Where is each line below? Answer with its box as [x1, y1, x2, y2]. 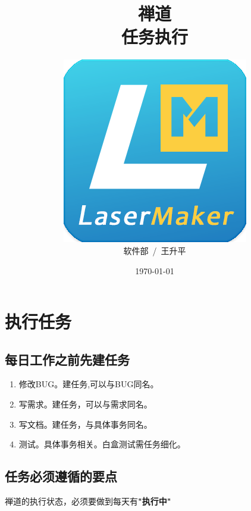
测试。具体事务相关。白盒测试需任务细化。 [18, 438, 186, 450]
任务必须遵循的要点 [5, 467, 117, 485]
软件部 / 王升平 [123, 244, 186, 256]
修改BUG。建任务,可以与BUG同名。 [18, 378, 159, 390]
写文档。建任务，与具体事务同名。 [18, 418, 152, 430]
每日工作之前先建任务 [5, 350, 130, 368]
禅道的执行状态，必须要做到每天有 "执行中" [5, 495, 171, 507]
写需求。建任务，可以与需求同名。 [18, 398, 152, 410]
